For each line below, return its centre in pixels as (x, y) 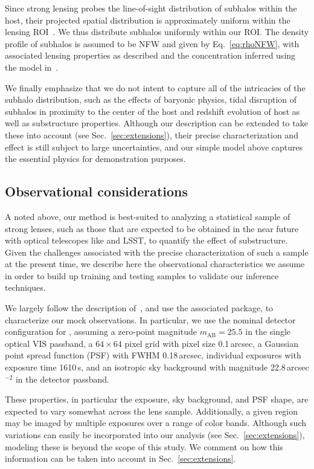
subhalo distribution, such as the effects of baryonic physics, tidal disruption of (151, 99)
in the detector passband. (62, 379)
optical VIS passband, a (49, 343)
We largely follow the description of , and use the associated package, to (139, 308)
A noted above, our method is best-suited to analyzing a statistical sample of (148, 216)
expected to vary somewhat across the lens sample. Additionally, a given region (152, 411)
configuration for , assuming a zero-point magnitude (101, 332)
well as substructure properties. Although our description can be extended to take (156, 123)
